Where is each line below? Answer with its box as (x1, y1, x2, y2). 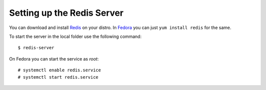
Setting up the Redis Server (9, 7, 124, 18)
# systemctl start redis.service (18, 74, 99, 80)
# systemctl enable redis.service (18, 67, 101, 73)
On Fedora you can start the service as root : (9, 56, 99, 61)
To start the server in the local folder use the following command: (9, 33, 142, 39)
